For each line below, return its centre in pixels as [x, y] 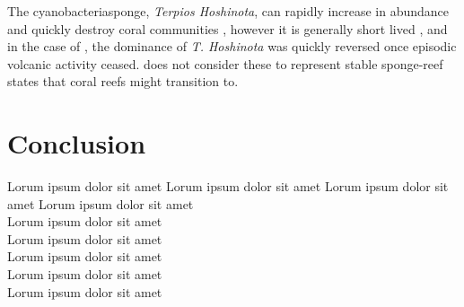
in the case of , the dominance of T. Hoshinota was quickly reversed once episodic [232, 46]
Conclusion [77, 143]
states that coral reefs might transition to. [123, 81]
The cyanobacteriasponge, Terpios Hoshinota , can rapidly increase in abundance [228, 11]
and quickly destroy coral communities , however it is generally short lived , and [228, 28]
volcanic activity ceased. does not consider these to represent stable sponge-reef [225, 63]
